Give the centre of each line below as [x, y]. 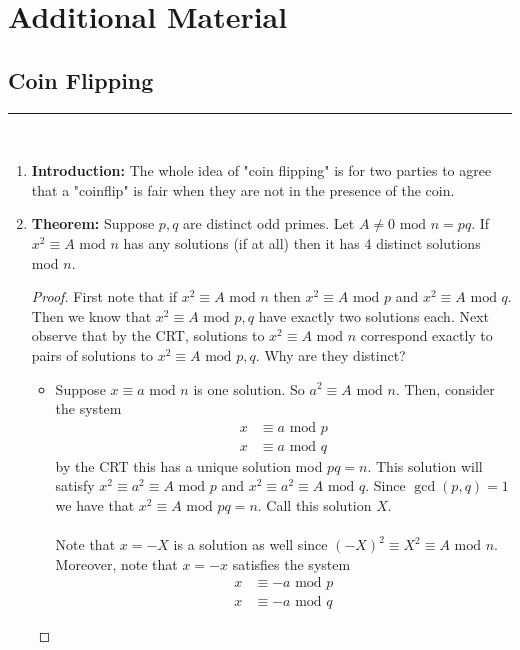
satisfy [75, 485]
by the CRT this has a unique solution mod [189, 465]
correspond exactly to [426, 335]
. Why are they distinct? [330, 354]
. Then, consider [445, 388]
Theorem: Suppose [93, 223]
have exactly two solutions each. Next [374, 315]
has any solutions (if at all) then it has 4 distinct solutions [302, 242]
